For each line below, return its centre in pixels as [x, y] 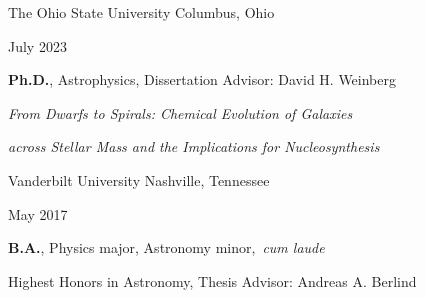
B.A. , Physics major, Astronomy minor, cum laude [166, 247]
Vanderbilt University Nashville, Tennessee [139, 179]
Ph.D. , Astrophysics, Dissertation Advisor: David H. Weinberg [202, 79]
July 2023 [37, 45]
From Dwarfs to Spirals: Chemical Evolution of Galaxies [180, 112]
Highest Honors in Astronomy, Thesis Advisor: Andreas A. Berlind [212, 280]
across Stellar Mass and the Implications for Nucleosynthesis [194, 146]
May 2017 [38, 213]
